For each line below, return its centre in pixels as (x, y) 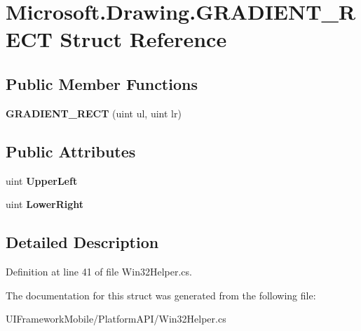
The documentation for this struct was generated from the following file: (161, 295)
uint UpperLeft (42, 180)
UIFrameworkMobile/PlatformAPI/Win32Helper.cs (116, 319)
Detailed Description (82, 242)
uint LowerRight (45, 204)
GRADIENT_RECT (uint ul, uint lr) (94, 113)
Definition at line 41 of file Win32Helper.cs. (99, 271)
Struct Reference (143, 39)
